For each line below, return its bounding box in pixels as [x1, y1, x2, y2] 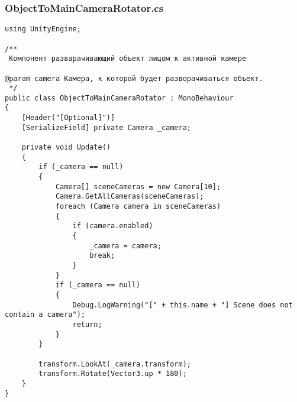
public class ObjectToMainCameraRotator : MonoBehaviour [5, 93, 234, 102]
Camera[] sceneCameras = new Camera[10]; [55, 182, 221, 191]
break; [89, 251, 115, 260]
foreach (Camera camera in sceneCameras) [55, 202, 221, 211]
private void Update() [21, 143, 111, 152]
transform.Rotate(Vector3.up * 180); [38, 369, 187, 378]
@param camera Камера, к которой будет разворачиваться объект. [5, 74, 263, 83]
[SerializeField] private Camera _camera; [21, 123, 191, 132]
